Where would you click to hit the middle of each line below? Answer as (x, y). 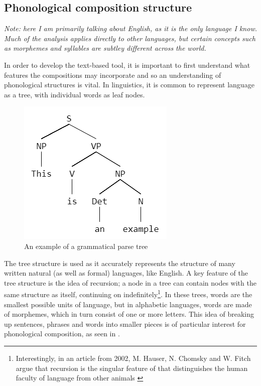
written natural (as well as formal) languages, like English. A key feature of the (126, 273)
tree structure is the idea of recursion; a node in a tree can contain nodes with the (130, 282)
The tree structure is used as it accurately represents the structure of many (120, 263)
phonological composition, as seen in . (62, 334)
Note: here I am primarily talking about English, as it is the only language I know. (130, 28)
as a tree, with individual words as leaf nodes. (75, 94)
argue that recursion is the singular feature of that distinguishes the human (132, 368)
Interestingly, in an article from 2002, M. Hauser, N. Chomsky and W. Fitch (133, 358)
